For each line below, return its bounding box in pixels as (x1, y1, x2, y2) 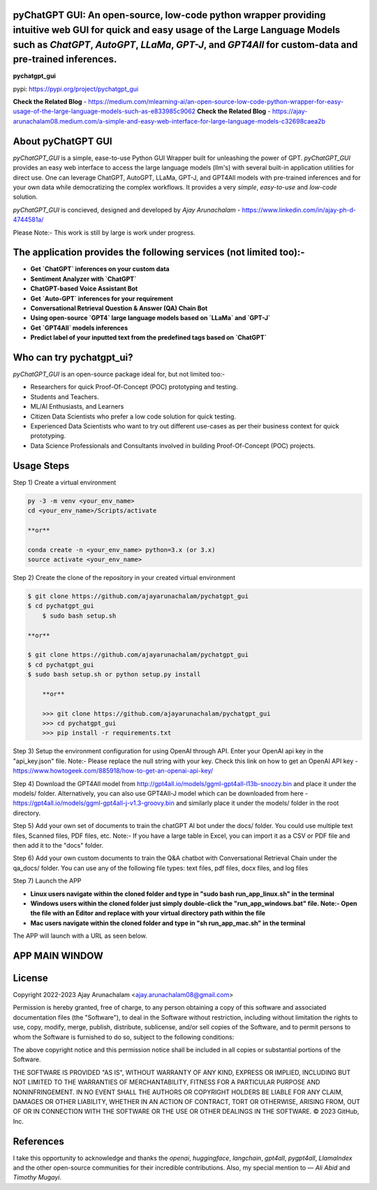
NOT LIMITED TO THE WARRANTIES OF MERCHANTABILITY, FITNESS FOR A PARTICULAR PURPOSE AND (13, 1078, 320, 1087)
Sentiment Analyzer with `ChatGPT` (30, 275, 137, 283)
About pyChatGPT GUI (13, 135, 112, 147)
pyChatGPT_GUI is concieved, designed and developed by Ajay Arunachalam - (13, 205, 241, 214)
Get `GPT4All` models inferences (30, 324, 128, 332)
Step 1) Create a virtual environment (13, 478, 117, 486)
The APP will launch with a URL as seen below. (13, 931, 148, 940)
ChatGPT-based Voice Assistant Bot (30, 284, 138, 293)
